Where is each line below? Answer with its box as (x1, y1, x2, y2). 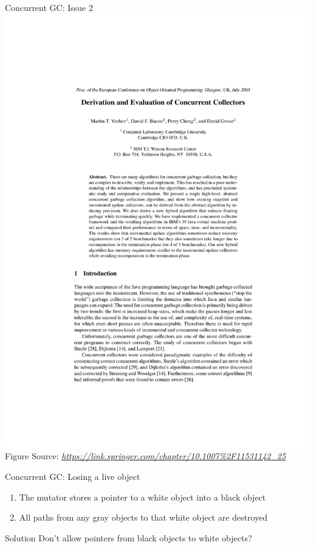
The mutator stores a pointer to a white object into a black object (19, 490, 266, 503)
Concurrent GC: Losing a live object (5, 470, 140, 482)
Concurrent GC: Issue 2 (5, 1, 93, 13)
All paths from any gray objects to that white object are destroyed (19, 511, 268, 524)
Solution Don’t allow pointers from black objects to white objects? (5, 531, 252, 544)
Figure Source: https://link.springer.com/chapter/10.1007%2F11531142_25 (5, 449, 286, 462)
